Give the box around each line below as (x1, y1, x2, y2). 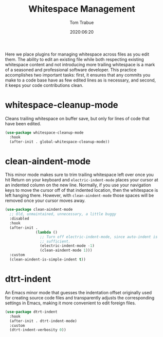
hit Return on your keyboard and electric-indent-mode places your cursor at (5, 177, 159, 183)
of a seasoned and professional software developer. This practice (5, 67, 137, 73)
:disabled (9, 216, 29, 221)
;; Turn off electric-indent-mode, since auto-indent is (39, 234, 158, 239)
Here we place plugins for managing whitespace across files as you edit (5, 51, 149, 57)
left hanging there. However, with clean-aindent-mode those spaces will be (5, 193, 154, 198)
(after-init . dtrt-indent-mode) (9, 318, 77, 323)
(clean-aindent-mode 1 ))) (39, 248, 92, 253)
